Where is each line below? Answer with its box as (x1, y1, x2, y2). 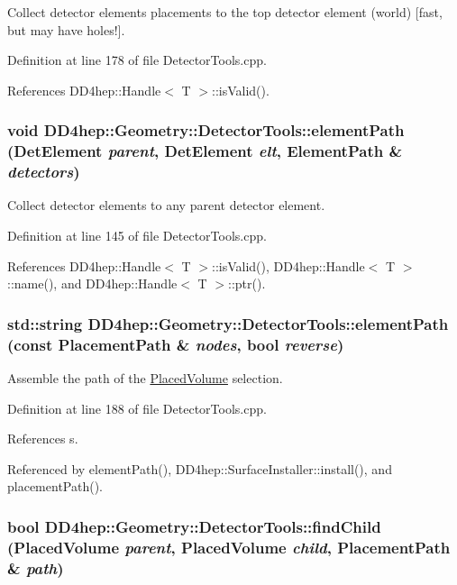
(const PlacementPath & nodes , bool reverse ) (7, 333, 344, 355)
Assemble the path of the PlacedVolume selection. (7, 368, 283, 387)
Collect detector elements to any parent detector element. (7, 196, 325, 215)
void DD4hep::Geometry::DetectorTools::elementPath (7, 119, 405, 142)
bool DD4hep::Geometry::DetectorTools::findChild (7, 515, 381, 537)
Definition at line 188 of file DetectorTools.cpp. (7, 398, 267, 417)
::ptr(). (228, 274, 266, 293)
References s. (7, 429, 78, 448)
